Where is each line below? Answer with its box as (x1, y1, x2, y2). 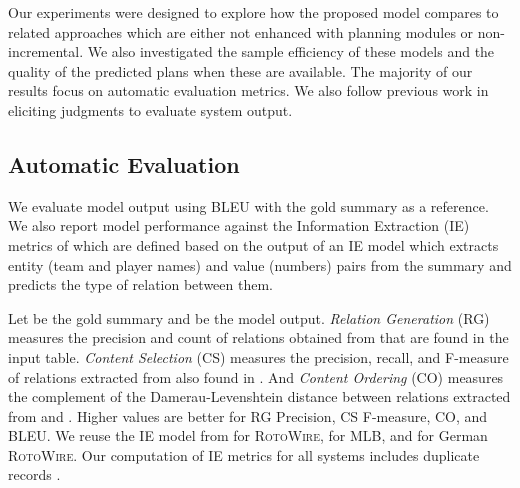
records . (8, 464, 61, 485)
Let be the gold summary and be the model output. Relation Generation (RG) (8, 307, 490, 328)
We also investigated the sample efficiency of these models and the (87, 41, 495, 62)
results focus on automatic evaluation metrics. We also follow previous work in (8, 80, 489, 101)
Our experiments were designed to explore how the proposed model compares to (8, 2, 499, 22)
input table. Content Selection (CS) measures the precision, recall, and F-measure (8, 346, 509, 367)
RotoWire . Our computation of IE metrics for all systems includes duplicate (8, 444, 480, 465)
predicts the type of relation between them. (8, 274, 273, 295)
